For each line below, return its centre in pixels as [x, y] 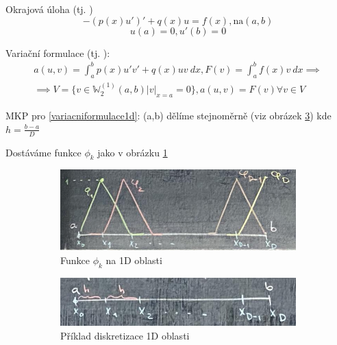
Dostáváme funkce [43, 152]
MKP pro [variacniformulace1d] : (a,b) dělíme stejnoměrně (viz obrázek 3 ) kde [168, 116]
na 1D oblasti [134, 260]
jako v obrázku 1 [133, 152]
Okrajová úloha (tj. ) [49, 9]
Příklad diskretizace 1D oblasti [125, 335]
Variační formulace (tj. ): [58, 52]
